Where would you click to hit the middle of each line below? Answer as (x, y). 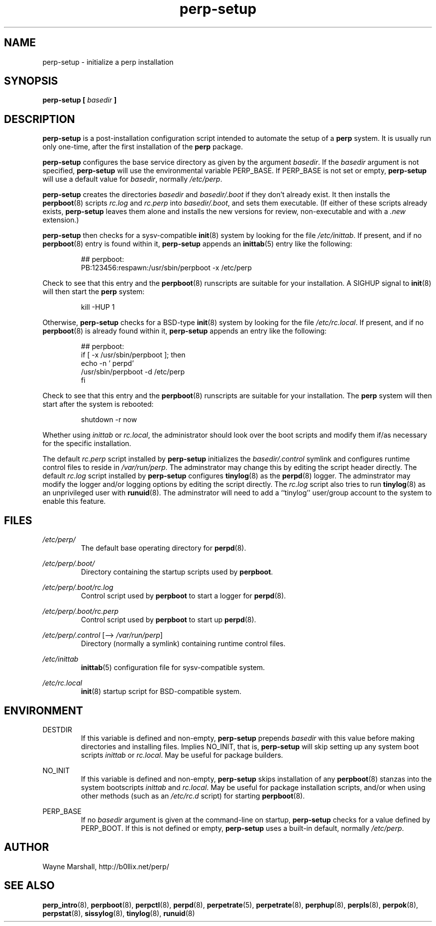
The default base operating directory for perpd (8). (163, 548)
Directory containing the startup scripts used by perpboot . (177, 572)
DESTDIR (57, 729)
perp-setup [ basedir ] (80, 100)
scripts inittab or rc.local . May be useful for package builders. (182, 755)
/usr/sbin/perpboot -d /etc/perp (133, 372)
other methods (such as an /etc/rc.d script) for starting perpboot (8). (193, 796)
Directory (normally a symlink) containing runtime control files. (183, 644)
